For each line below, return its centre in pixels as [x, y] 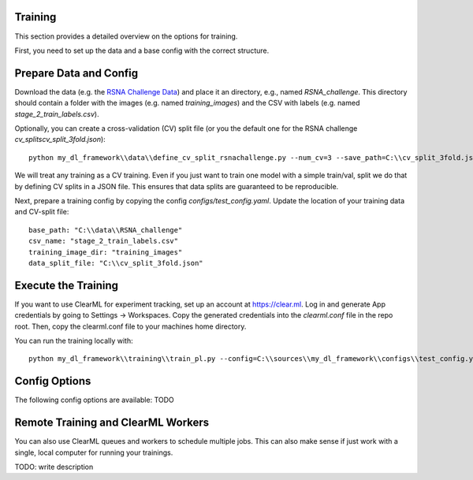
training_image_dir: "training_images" [106, 252]
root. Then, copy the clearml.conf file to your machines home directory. [130, 326]
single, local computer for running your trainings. [94, 452]
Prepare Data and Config [76, 73]
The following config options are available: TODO [95, 400]
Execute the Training [66, 285]
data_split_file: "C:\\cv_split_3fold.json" [116, 263]
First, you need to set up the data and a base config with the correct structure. [142, 50]
